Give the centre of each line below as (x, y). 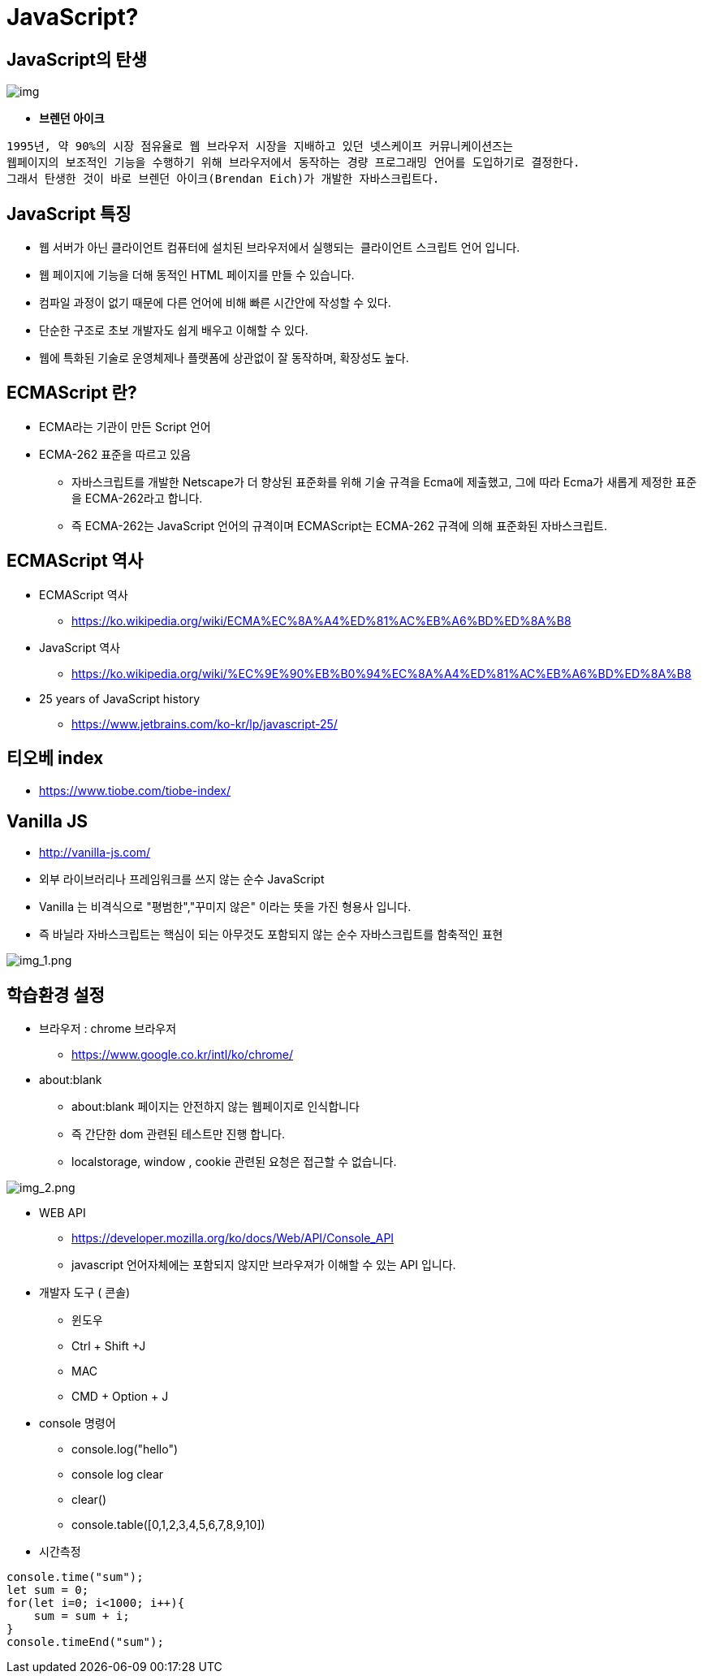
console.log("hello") (125, 1449)
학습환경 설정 (56, 995)
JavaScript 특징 (69, 214)
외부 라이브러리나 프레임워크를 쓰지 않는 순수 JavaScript (182, 879)
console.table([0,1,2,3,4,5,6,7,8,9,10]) (168, 1525)
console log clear (118, 1475)
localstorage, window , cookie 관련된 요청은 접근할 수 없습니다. (234, 1162)
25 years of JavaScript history (120, 698)
